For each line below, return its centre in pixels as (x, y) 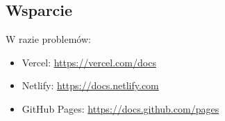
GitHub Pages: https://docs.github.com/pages (120, 108)
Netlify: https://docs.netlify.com (90, 85)
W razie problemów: (48, 39)
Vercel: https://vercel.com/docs (89, 62)
